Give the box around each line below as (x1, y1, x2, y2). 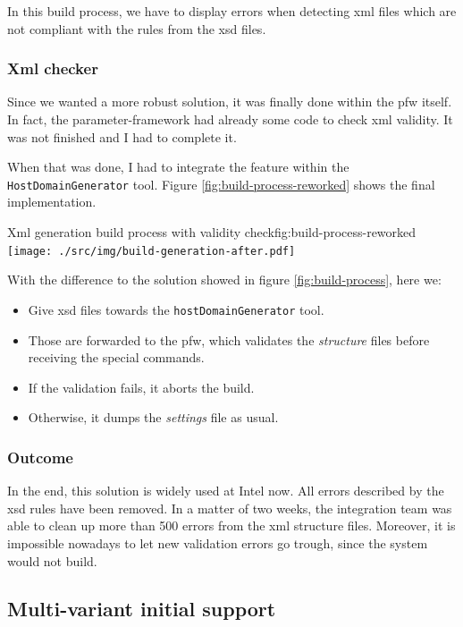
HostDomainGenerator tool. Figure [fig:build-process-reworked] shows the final (7, 174, 435, 193)
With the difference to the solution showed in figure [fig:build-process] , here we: (7, 270, 442, 289)
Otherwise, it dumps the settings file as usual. (28, 408, 279, 427)
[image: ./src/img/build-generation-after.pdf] (7, 244, 296, 258)
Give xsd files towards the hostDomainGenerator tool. (28, 300, 324, 318)
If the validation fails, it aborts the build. (28, 377, 255, 396)
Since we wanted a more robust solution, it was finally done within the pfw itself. (7, 92, 452, 111)
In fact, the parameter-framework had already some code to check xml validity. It (7, 110, 453, 128)
